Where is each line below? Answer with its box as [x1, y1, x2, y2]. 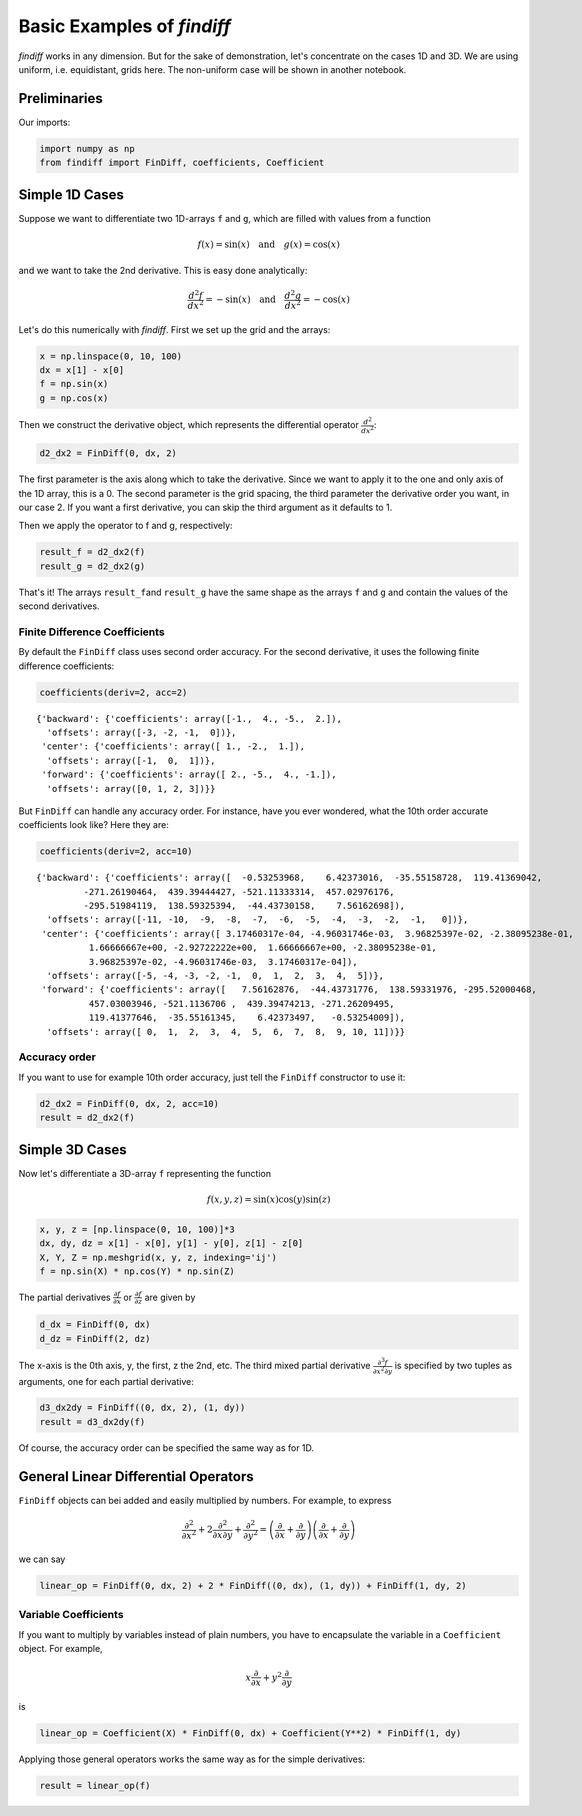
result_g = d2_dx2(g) [39, 560, 146, 572]
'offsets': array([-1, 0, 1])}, [46, 755, 216, 766]
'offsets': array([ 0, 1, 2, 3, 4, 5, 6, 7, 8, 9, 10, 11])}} [46, 1026, 406, 1037]
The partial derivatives [18, 1291, 111, 1303]
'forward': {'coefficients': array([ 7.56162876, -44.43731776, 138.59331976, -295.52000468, [41, 984, 537, 995]
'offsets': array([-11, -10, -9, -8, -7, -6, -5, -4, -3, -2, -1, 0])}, [46, 914, 469, 925]
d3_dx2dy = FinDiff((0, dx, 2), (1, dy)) [39, 1402, 246, 1414]
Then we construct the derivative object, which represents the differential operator [18, 419, 359, 431]
